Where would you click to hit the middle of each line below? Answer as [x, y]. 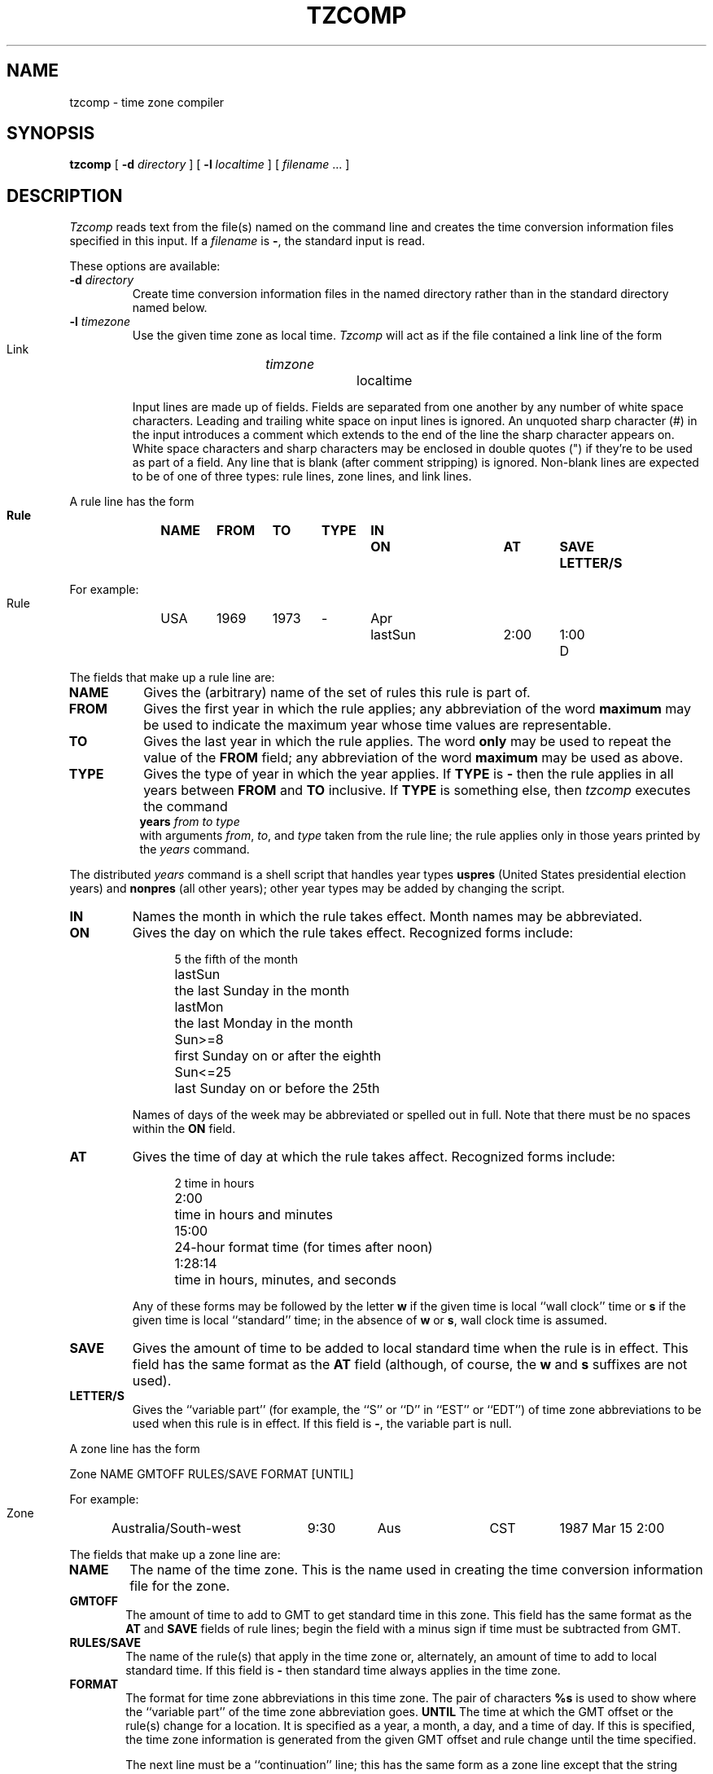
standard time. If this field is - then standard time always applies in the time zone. [343, 1671]
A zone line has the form [135, 1449]
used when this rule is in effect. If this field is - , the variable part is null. [322, 1424]
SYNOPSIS [51, 134]
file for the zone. [180, 1586]
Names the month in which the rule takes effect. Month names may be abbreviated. [387, 917]
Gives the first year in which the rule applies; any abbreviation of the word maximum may [418, 709]
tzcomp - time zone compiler [147, 102]
